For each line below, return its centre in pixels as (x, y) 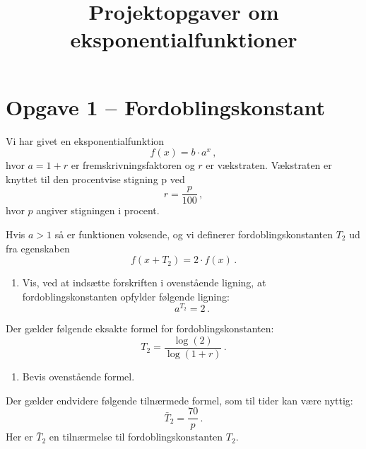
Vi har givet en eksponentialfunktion (85, 140)
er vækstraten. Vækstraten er (269, 165)
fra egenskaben (38, 248)
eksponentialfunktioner (184, 39)
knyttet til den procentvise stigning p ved (95, 179)
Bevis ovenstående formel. (78, 377)
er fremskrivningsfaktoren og (133, 165)
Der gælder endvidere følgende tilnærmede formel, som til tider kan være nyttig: (179, 400)
